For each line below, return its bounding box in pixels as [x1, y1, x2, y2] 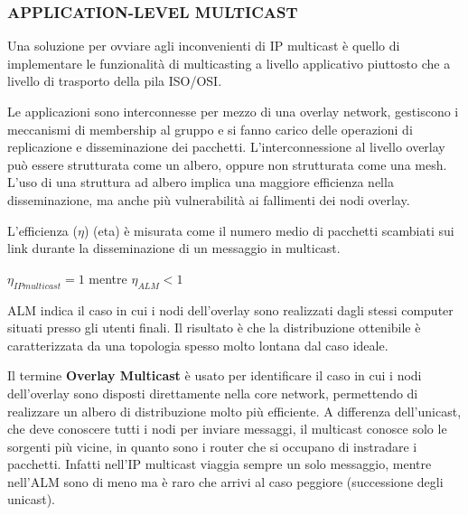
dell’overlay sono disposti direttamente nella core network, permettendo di [7, 383, 418, 402]
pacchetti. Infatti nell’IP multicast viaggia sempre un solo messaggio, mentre [7, 454, 432, 473]
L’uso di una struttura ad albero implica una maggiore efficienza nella [7, 173, 394, 192]
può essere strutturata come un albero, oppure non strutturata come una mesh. [7, 154, 447, 173]
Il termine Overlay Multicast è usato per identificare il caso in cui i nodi [7, 366, 422, 385]
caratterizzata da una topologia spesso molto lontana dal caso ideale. [7, 335, 388, 354]
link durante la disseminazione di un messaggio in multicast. [7, 239, 341, 257]
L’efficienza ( [7, 220, 78, 239]
